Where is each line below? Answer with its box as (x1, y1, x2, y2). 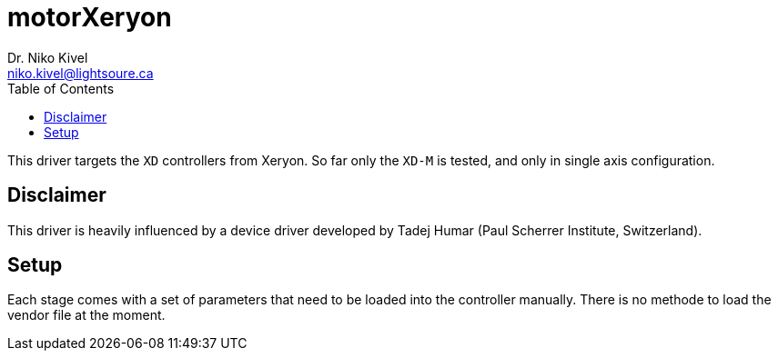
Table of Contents (7, 80, 115, 96)
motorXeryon (7, 2, 172, 33)
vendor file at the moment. (7, 307, 166, 323)
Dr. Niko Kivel (7, 49, 88, 65)
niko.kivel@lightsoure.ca (7, 65, 154, 81)
